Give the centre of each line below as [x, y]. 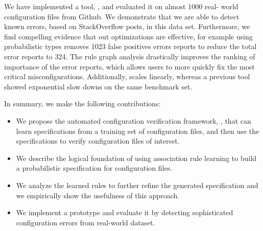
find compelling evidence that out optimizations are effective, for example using [128, 36]
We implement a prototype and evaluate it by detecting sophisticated [125, 212]
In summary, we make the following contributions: [82, 103]
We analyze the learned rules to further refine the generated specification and [137, 185]
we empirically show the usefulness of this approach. [98, 195]
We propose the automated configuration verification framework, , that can [134, 120]
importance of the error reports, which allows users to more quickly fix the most [129, 66]
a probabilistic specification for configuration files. [94, 168]
